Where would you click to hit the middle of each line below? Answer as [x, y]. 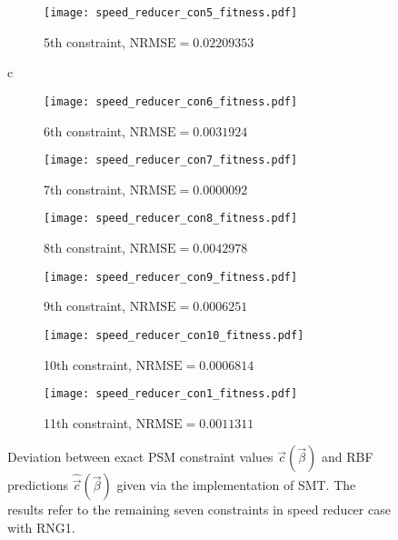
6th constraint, [85, 130]
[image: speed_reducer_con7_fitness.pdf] [171, 160]
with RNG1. [41, 527]
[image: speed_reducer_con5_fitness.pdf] [171, 13]
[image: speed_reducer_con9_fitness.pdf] [171, 277]
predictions [38, 485]
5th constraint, [85, 41]
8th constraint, [85, 247]
